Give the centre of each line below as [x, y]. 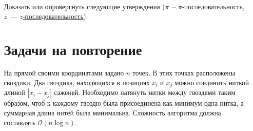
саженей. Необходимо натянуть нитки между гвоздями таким [145, 92]
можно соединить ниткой [212, 82]
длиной [15, 92]
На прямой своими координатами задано [64, 73]
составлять [20, 122]
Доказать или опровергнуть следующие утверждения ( [85, 6]
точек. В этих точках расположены [184, 73]
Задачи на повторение [73, 49]
